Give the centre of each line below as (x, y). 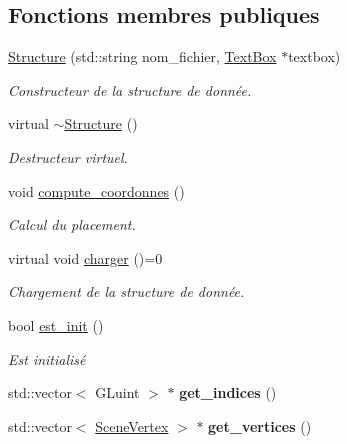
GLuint (117, 392)
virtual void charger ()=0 (85, 257)
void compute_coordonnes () (96, 190)
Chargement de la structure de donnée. (126, 291)
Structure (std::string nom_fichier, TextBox (142, 56)
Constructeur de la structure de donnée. (130, 89)
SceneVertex (132, 425)
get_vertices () (260, 425)
